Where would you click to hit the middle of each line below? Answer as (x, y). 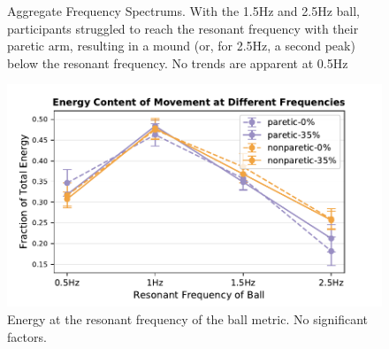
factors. (27, 336)
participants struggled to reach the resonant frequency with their (183, 28)
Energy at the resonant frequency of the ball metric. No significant (188, 319)
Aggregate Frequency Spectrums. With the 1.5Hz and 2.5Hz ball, (184, 11)
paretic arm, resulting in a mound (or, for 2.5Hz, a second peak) (181, 46)
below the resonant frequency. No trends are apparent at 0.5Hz (178, 62)
